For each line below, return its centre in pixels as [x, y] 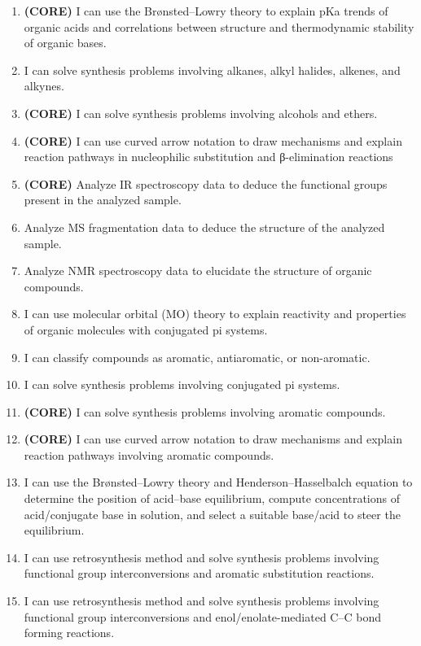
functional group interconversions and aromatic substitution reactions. [199, 573]
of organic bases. [65, 43]
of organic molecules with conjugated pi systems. [146, 329]
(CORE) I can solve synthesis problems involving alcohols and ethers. [201, 113]
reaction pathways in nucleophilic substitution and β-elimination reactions [208, 157]
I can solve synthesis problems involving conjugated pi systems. [182, 384]
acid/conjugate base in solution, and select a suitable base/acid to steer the [212, 514]
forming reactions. [69, 633]
